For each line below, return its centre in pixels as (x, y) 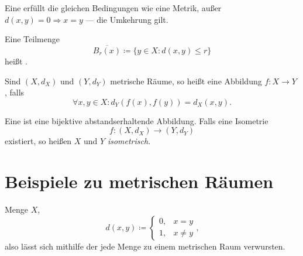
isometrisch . (129, 141)
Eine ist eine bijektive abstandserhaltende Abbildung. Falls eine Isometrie (137, 120)
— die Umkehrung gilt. (127, 19)
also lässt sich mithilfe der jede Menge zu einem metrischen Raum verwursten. (145, 246)
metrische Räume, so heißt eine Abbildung (186, 81)
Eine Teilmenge (32, 39)
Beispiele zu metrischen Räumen (139, 181)
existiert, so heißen (38, 141)
